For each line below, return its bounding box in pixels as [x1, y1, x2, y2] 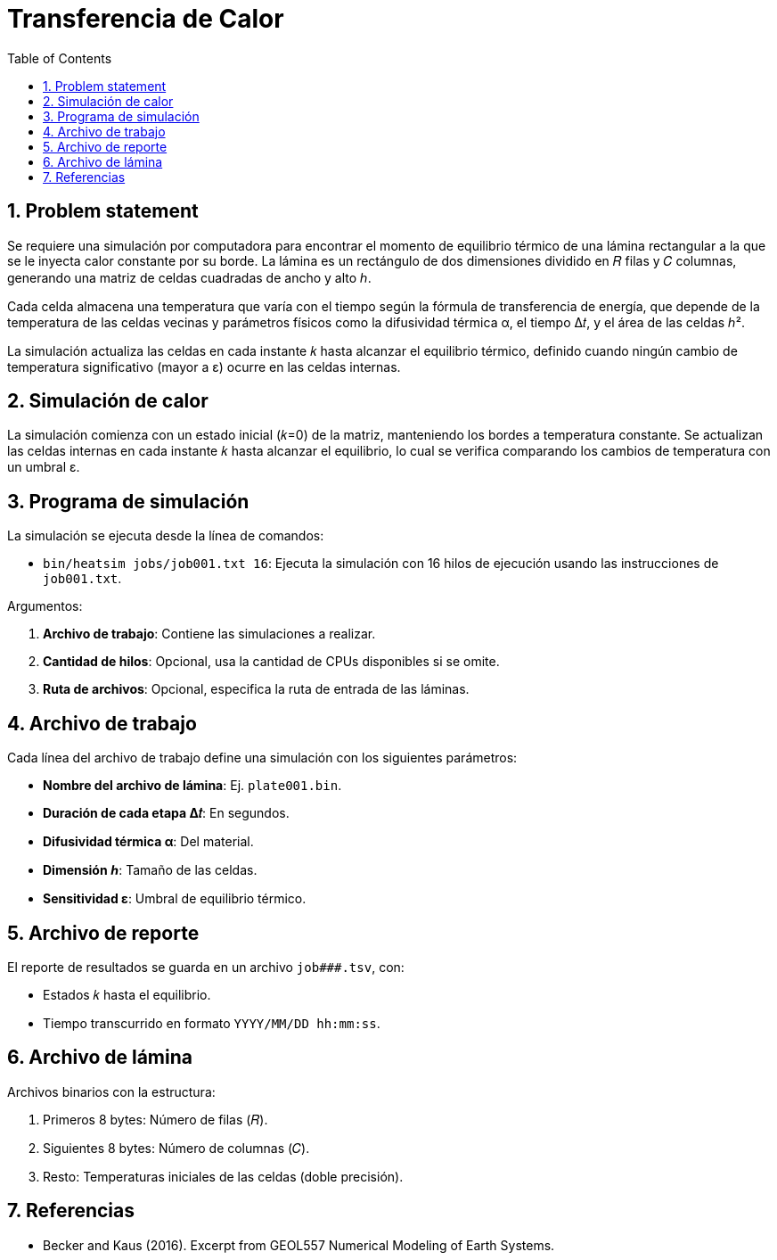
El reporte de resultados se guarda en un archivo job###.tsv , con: [7, 959, 405, 975]
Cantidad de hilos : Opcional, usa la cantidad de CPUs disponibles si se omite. [43, 654, 500, 670]
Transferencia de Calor [7, 4, 284, 34]
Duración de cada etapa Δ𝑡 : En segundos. [43, 805, 290, 821]
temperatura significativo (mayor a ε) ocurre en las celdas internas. [7, 358, 401, 375]
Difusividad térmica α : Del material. [43, 834, 254, 850]
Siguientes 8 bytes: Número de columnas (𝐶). [43, 1140, 310, 1156]
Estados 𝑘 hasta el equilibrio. [43, 986, 211, 1002]
